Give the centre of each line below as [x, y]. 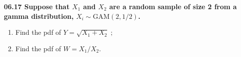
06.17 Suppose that [37, 6]
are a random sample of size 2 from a [173, 6]
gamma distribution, [39, 16]
